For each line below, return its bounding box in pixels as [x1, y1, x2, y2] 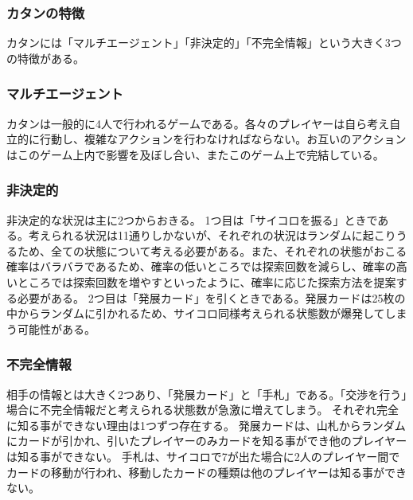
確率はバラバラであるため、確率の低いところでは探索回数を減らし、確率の [6, 258, 396, 275]
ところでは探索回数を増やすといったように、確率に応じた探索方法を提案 [17, 274, 396, 290]
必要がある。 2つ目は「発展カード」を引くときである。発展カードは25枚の [17, 289, 406, 306]
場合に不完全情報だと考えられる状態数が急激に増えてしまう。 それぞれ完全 [6, 401, 399, 418]
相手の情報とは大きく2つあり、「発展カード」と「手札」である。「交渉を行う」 [6, 385, 407, 402]
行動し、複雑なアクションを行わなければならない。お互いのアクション [39, 131, 407, 147]
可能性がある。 [17, 320, 95, 337]
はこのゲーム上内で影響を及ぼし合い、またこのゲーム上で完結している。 [6, 146, 384, 162]
